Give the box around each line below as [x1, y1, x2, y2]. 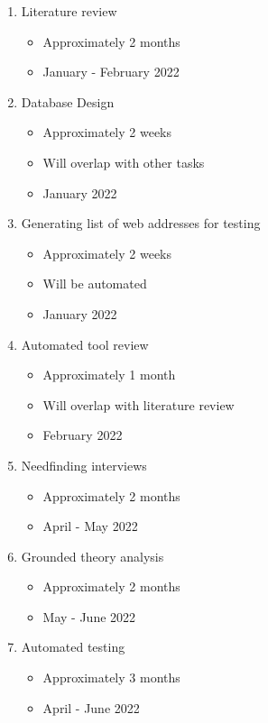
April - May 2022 [42, 517, 138, 535]
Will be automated [42, 274, 147, 293]
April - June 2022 [42, 698, 140, 717]
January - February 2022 [42, 62, 180, 81]
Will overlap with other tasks [42, 152, 205, 171]
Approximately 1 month [42, 365, 176, 384]
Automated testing [21, 637, 125, 656]
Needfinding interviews [21, 455, 147, 474]
